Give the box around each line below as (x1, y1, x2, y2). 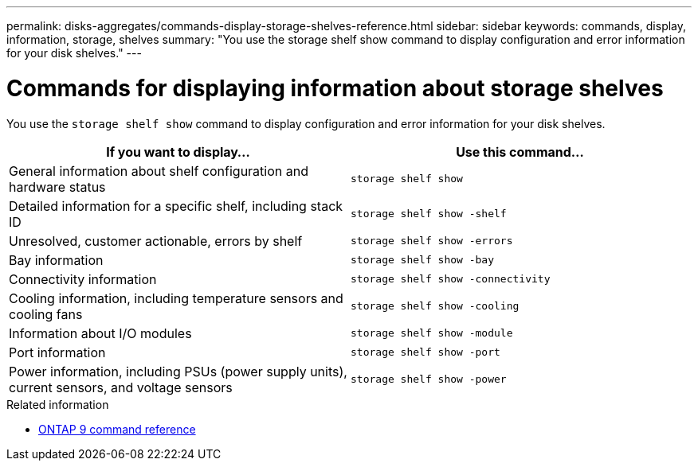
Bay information (9, 251, 104, 268)
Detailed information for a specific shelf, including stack (9, 197, 343, 214)
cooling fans (9, 305, 83, 322)
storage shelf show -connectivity (351, 273, 551, 285)
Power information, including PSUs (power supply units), (9, 363, 347, 379)
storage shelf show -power (351, 373, 507, 385)
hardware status (9, 178, 106, 195)
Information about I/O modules (9, 325, 192, 341)
